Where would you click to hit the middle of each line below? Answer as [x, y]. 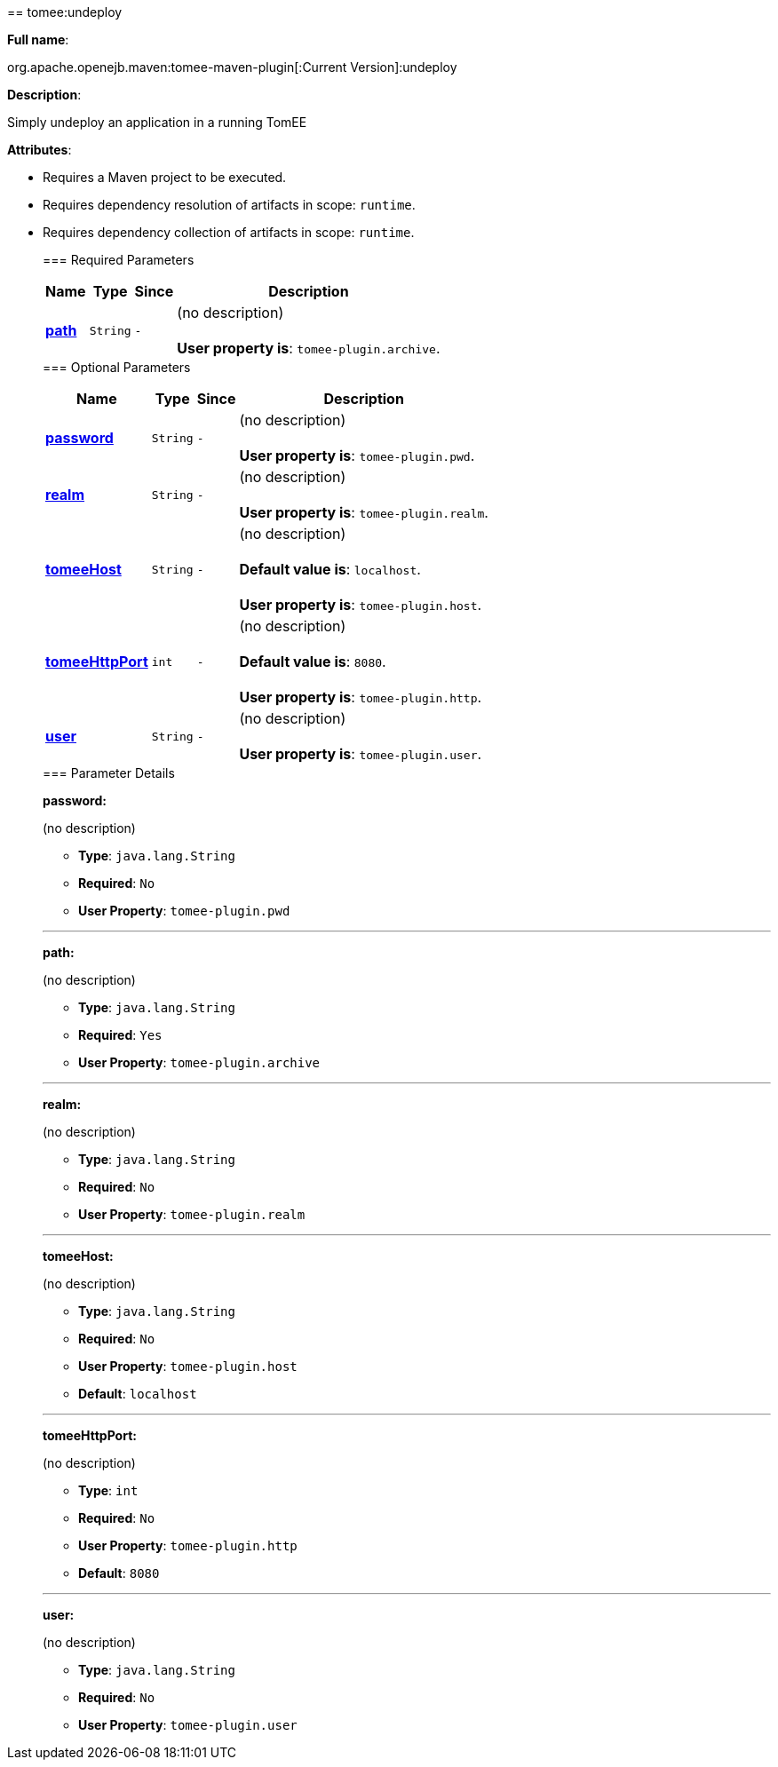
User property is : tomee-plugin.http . [361, 697]
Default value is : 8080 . [313, 662]
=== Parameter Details [109, 773]
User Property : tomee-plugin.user [188, 1725]
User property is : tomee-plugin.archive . [309, 348]
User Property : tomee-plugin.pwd [184, 911]
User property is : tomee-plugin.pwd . [357, 456]
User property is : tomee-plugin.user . [361, 754]
